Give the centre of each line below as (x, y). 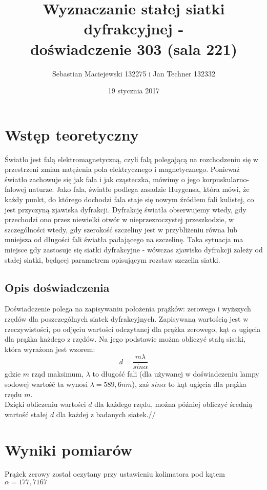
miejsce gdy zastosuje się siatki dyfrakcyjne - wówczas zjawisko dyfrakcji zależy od (134, 249)
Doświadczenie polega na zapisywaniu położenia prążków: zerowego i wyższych (128, 309)
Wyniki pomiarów (69, 449)
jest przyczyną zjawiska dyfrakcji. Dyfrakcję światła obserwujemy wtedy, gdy (126, 209)
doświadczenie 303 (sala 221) (134, 48)
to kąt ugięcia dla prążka (207, 384)
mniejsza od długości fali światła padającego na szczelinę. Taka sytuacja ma (124, 239)
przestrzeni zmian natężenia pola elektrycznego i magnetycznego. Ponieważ (122, 169)
